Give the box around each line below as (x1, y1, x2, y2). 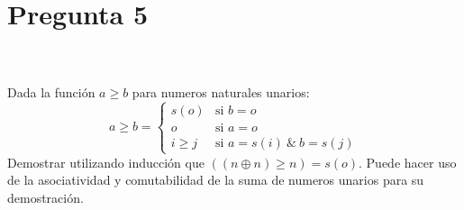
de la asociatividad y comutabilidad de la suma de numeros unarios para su (7, 170, 424, 189)
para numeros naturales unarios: (132, 83, 310, 102)
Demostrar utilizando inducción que (7, 152, 205, 171)
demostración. (7, 187, 84, 206)
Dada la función (7, 83, 96, 102)
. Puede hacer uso (359, 152, 457, 171)
